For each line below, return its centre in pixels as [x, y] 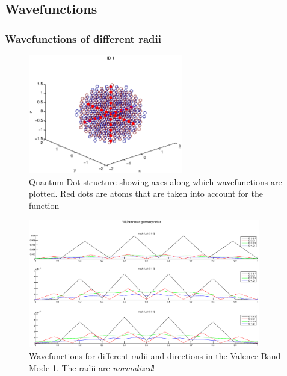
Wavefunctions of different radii [83, 38]
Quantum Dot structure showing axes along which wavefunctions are [156, 181]
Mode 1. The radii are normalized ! [92, 367]
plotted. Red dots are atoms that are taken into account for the [146, 193]
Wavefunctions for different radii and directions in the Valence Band [155, 356]
